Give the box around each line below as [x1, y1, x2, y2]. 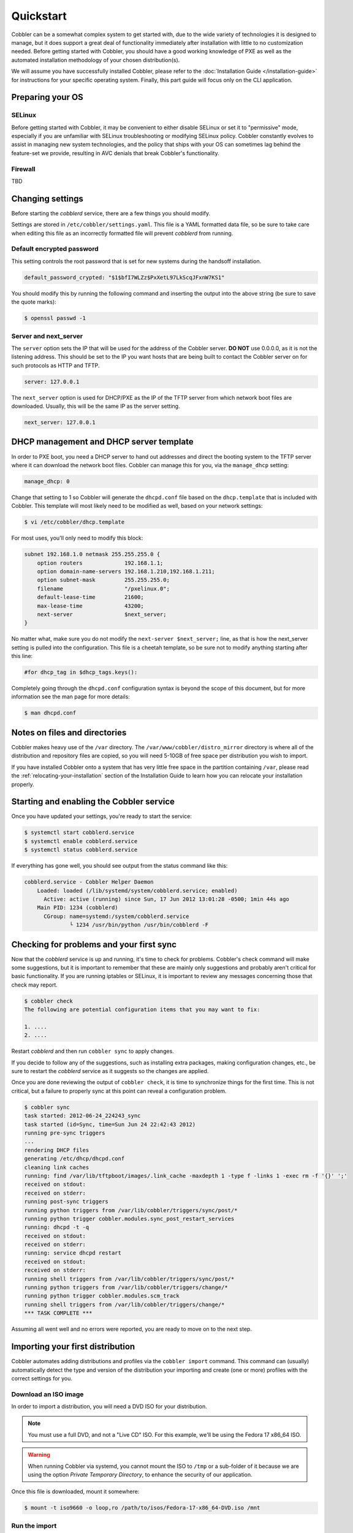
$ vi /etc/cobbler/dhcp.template [24, 519, 125, 526]
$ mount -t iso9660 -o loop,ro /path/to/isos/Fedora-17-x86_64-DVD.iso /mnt [24, 1504, 260, 1512]
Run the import [11, 1521, 57, 1530]
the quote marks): [11, 298, 56, 306]
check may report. [11, 981, 58, 988]
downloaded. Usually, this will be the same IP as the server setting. [11, 402, 180, 410]
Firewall [11, 164, 36, 173]
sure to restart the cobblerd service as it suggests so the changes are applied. [11, 1068, 209, 1075]
